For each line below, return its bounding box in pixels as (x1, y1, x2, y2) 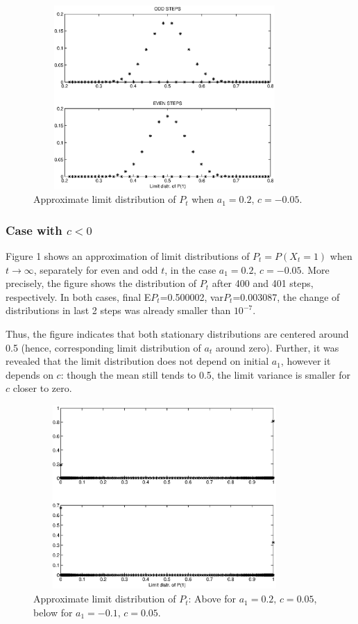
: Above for (188, 591, 237, 606)
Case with (6, 221, 62, 238)
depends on (6, 367, 53, 381)
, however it (280, 354, 331, 368)
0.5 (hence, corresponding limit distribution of (6, 340, 201, 354)
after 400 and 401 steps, (212, 276, 314, 290)
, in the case (164, 262, 216, 277)
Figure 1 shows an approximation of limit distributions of (6, 248, 250, 263)
